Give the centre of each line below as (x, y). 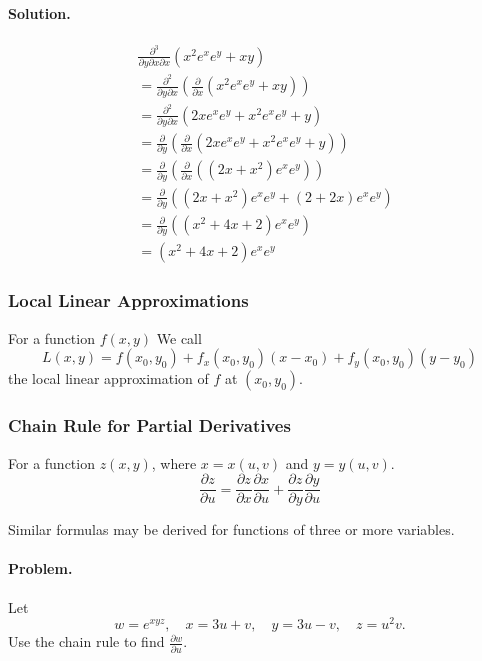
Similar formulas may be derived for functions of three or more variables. (231, 529)
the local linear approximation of (108, 378)
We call (179, 337)
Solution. (39, 12)
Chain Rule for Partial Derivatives (149, 425)
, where (174, 462)
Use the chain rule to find (86, 641)
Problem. (40, 568)
